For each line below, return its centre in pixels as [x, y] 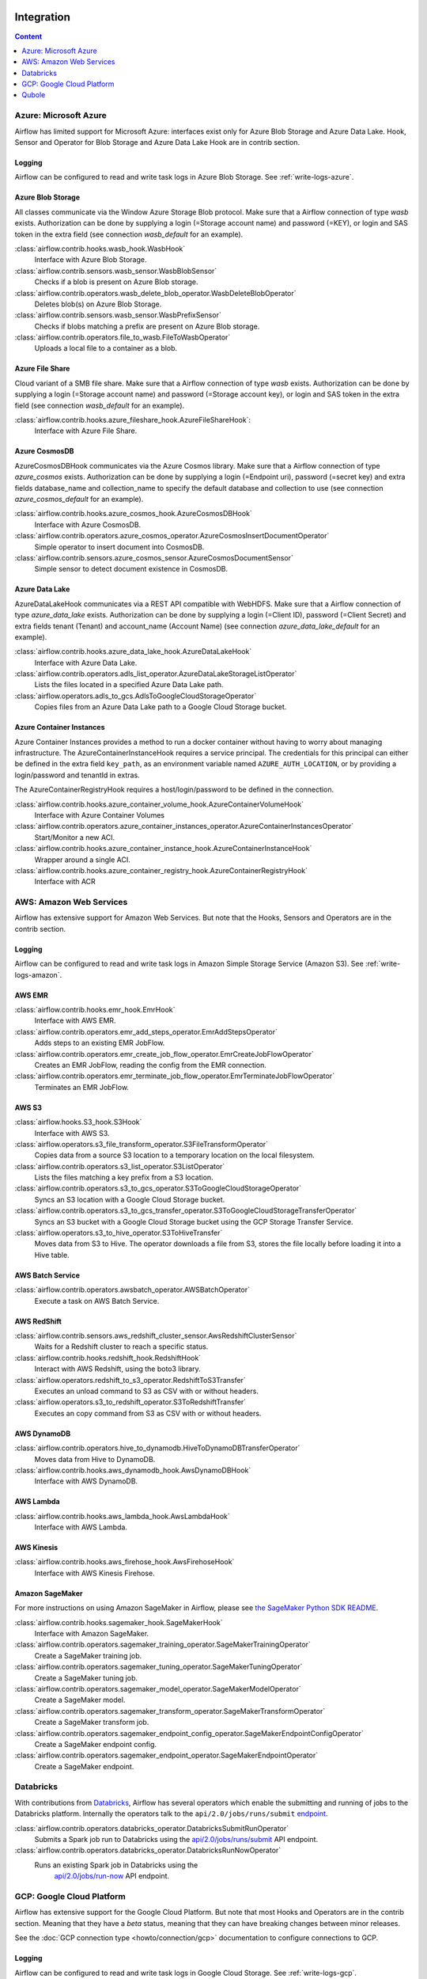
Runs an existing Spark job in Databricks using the [116, 1865]
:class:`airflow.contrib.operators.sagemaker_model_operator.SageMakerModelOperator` [158, 1688]
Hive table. [52, 1255]
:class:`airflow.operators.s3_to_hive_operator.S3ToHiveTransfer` [119, 1233]
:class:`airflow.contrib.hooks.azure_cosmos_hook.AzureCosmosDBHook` [133, 514]
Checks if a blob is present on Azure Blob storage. [116, 282]
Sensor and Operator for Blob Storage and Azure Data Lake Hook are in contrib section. [157, 142]
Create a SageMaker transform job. [92, 1723]
